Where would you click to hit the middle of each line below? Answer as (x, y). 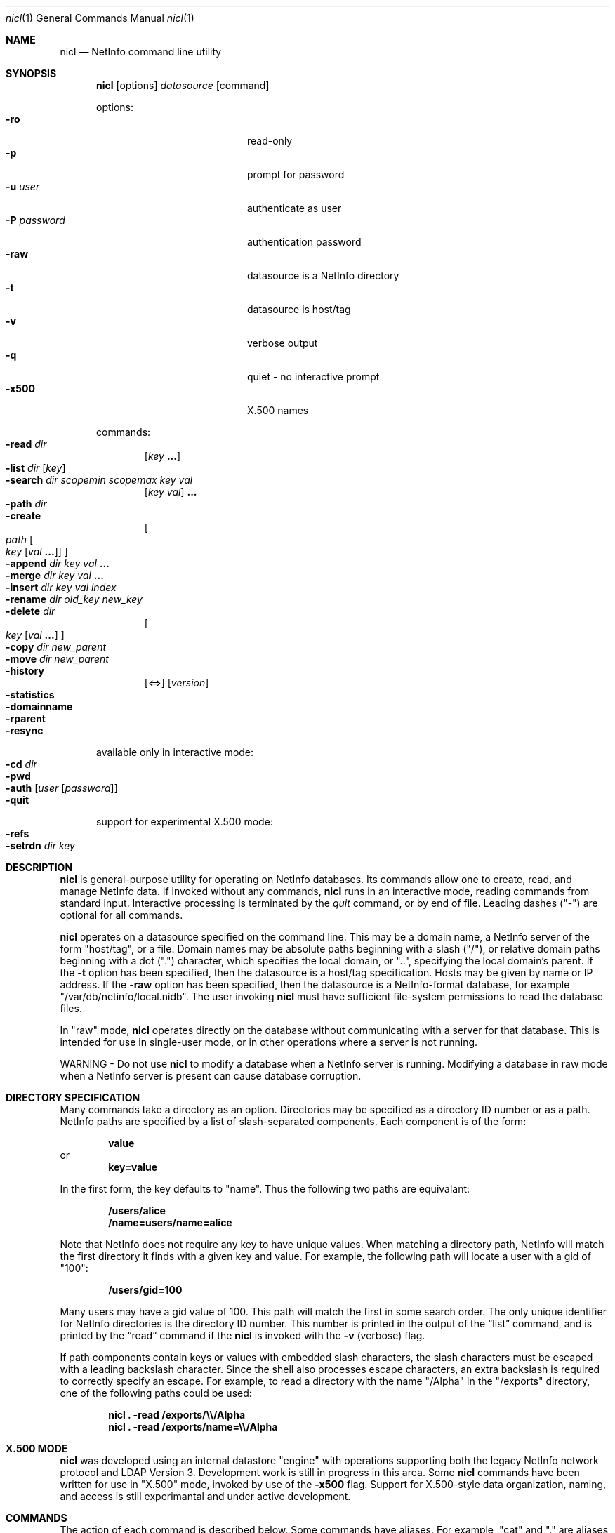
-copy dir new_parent (56, 647)
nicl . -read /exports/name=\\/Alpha (193, 1427)
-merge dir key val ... (55, 575)
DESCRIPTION (39, 867)
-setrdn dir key (40, 845)
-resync (25, 730)
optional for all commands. (121, 915)
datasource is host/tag (299, 309)
